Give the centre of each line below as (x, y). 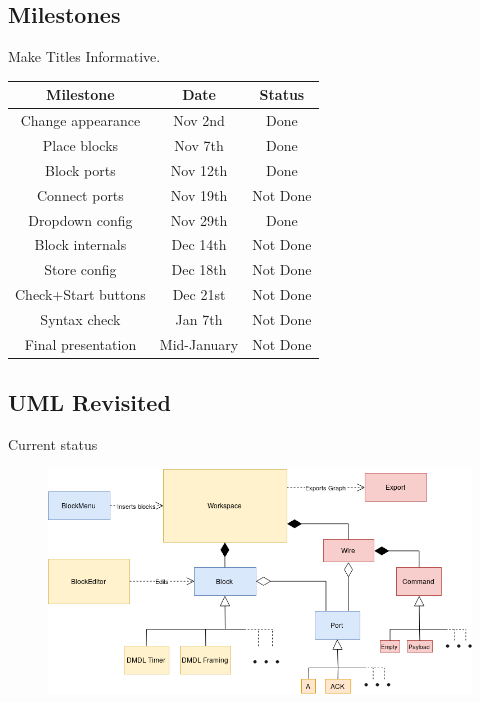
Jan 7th (199, 318)
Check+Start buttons (80, 294)
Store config (80, 269)
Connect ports (80, 194)
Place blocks (80, 144)
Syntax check (80, 318)
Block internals (80, 244)
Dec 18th (199, 269)
